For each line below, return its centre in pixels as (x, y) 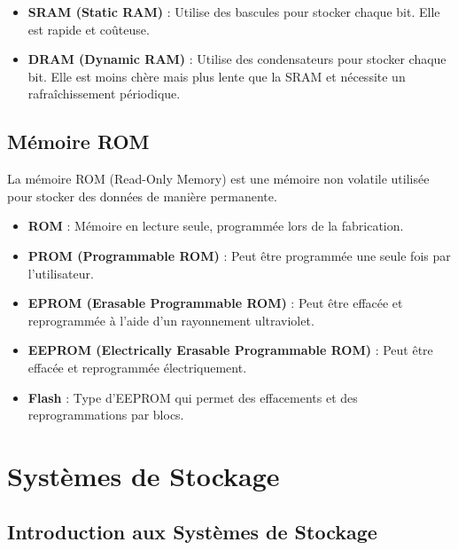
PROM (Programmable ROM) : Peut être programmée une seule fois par (239, 255)
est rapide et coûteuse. (89, 29)
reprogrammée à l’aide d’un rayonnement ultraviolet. (171, 320)
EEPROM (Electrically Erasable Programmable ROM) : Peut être (230, 350)
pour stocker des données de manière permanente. (142, 196)
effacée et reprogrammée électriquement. (137, 367)
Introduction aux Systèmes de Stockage (192, 532)
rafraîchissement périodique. (104, 94)
